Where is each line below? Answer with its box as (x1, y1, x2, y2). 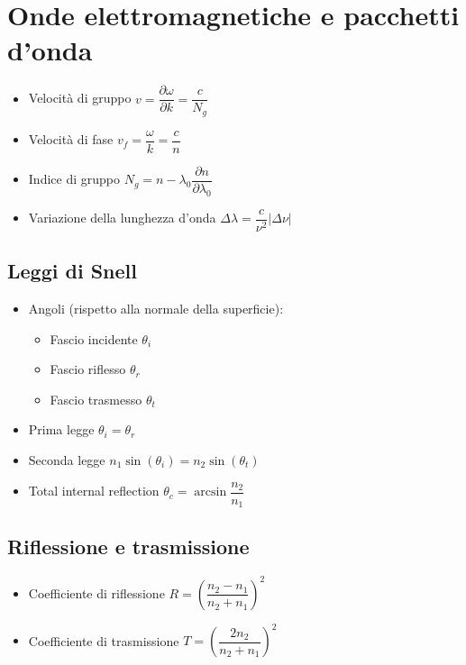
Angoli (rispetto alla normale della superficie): (28, 299, 284, 318)
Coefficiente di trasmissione (28, 631, 179, 650)
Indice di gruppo (28, 169, 120, 188)
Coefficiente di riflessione (28, 583, 165, 602)
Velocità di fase (28, 130, 114, 149)
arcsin (194, 486, 227, 499)
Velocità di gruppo (28, 88, 132, 107)
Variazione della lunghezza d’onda (28, 208, 216, 227)
